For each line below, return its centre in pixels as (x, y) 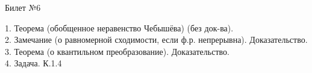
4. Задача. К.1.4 (33, 63)
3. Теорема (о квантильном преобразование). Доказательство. (117, 51)
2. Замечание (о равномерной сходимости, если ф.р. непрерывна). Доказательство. (156, 40)
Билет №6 (23, 7)
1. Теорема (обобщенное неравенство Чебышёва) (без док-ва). (119, 27)
